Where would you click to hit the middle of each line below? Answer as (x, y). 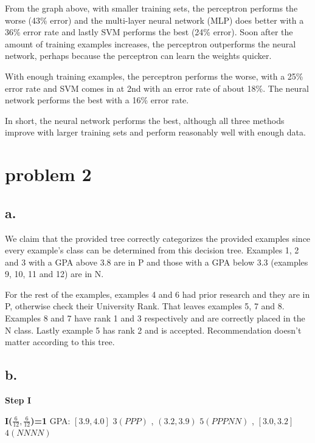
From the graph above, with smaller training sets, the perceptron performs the (151, 8)
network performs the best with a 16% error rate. (97, 100)
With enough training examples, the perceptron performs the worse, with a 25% (154, 76)
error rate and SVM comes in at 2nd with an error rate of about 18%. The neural (157, 88)
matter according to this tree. (60, 342)
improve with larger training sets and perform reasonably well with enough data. (155, 132)
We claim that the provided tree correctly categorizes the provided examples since (158, 238)
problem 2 (48, 174)
